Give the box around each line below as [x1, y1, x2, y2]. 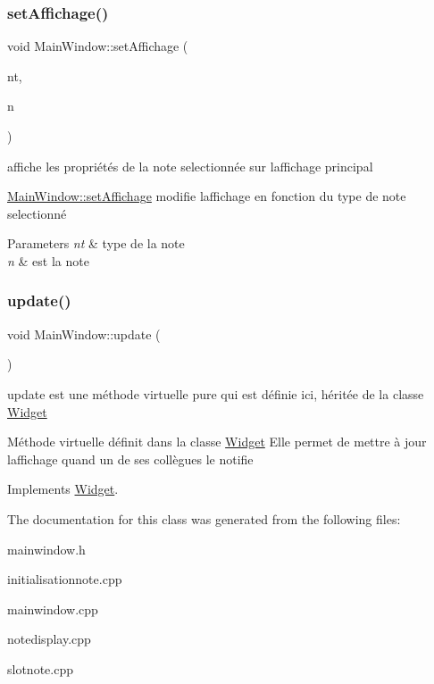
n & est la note [7, 251, 89, 270]
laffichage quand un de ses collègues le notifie [7, 449, 254, 468]
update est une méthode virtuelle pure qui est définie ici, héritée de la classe [7, 384, 424, 403]
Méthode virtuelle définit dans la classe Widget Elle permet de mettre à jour [7, 432, 427, 451]
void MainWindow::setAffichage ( [7, 37, 188, 55]
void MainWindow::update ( [7, 324, 161, 343]
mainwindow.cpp [7, 599, 98, 618]
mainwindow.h [7, 539, 86, 558]
